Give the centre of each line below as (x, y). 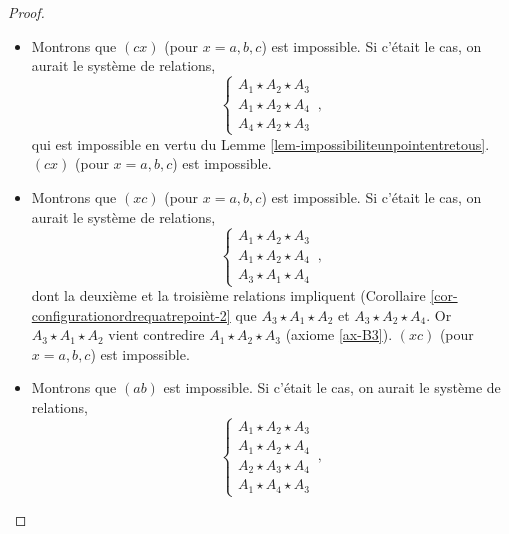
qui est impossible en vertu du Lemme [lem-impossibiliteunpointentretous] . (260, 143)
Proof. (26, 12)
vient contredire (156, 334)
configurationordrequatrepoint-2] (131, 314)
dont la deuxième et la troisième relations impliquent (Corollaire (228, 295)
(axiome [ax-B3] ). (339, 334)
